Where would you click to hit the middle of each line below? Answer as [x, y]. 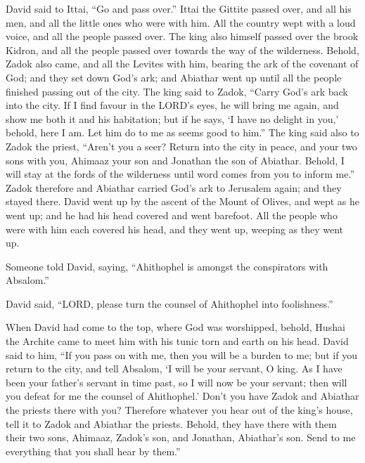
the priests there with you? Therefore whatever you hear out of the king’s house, [179, 410]
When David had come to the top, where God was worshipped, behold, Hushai [175, 327]
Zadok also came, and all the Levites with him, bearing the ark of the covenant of [182, 64]
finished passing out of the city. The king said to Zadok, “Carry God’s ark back [177, 91]
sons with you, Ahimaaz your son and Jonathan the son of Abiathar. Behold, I [175, 160]
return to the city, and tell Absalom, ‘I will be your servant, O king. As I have [174, 369]
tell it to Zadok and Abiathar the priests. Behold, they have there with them [171, 423]
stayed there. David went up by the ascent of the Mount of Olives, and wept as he [182, 201]
